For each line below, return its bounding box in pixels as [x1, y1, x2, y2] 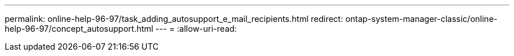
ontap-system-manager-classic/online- [345, 14, 498, 24]
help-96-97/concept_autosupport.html [5, 24, 154, 33]
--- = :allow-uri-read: [155, 24, 237, 33]
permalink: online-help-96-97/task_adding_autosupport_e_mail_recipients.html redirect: [5, 14, 343, 24]
